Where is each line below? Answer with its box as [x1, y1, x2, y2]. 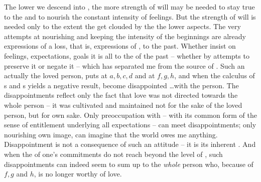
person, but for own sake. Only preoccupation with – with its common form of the [4, 109, 257, 120]
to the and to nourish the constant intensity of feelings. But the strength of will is [4, 11, 256, 22]
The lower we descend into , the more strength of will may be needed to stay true [4, 2, 255, 12]
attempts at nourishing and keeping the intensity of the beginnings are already [4, 31, 246, 41]
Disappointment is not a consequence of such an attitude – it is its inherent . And [4, 139, 256, 149]
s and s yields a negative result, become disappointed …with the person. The [4, 80, 239, 90]
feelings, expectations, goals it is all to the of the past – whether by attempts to [4, 50, 249, 61]
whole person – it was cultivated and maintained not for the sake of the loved [4, 99, 242, 110]
